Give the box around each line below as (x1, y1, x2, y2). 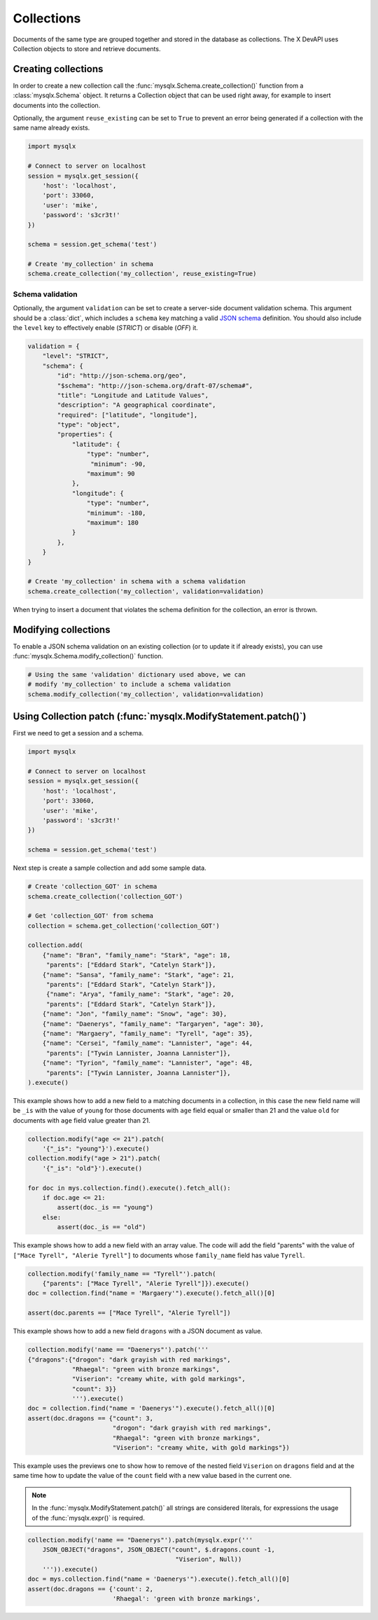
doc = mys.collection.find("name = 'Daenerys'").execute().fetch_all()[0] (27, 1575, 290, 1583)
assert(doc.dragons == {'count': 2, (27, 1585, 154, 1593)
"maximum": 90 (86, 470, 136, 478)
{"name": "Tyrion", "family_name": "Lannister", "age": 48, (42, 1059, 253, 1067)
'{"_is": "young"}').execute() (42, 1145, 150, 1153)
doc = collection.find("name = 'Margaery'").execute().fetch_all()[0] (27, 1289, 276, 1297)
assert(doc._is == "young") (57, 1203, 154, 1212)
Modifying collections (13, 623, 111, 635)
